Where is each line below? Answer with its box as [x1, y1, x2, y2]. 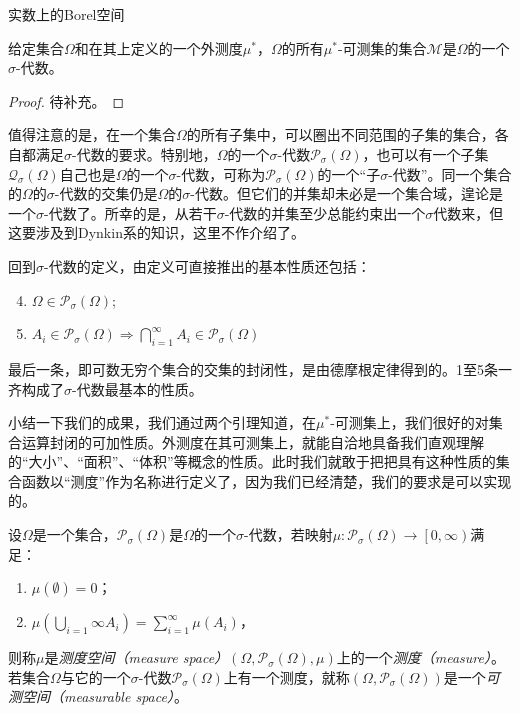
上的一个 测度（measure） [336, 647, 491, 668]
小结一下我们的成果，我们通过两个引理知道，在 [8, 412, 316, 433]
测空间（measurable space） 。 [8, 686, 188, 707]
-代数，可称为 [176, 163, 266, 184]
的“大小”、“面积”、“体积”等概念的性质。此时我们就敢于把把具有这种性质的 [8, 451, 496, 472]
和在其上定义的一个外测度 [74, 37, 243, 58]
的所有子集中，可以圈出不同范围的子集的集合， [186, 124, 495, 145]
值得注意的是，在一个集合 [8, 124, 176, 145]
